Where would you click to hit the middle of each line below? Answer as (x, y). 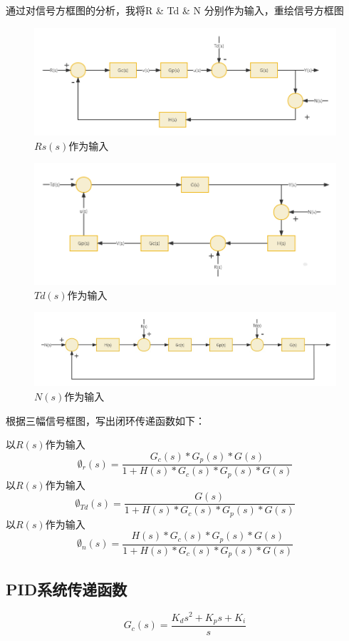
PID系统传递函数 (67, 589)
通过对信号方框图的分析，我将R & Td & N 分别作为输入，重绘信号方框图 (175, 10)
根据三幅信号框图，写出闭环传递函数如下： (105, 420)
